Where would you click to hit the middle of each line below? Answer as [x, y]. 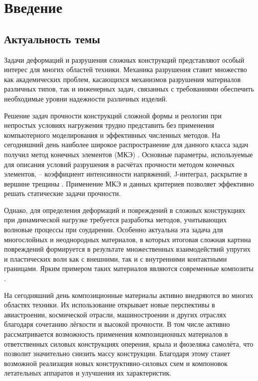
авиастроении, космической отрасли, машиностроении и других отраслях [115, 314]
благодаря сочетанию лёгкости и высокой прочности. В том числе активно [117, 324]
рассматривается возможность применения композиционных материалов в [116, 334]
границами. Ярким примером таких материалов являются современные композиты [129, 268]
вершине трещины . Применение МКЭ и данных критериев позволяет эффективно [129, 183]
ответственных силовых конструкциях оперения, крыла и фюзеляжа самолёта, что [129, 343]
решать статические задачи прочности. [63, 193]
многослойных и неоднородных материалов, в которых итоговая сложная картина [128, 239]
